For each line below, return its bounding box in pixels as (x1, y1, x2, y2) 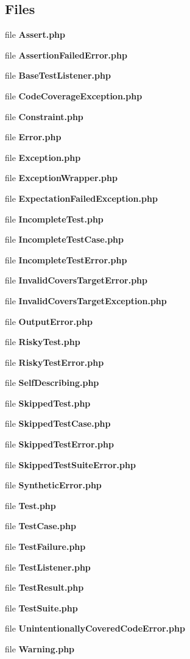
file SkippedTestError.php (5, 438, 114, 451)
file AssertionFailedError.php (5, 48, 127, 61)
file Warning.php (5, 643, 75, 655)
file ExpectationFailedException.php (5, 191, 158, 204)
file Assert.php (5, 28, 66, 41)
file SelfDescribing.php (5, 376, 99, 389)
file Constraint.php (5, 110, 83, 123)
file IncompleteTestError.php (5, 253, 127, 266)
